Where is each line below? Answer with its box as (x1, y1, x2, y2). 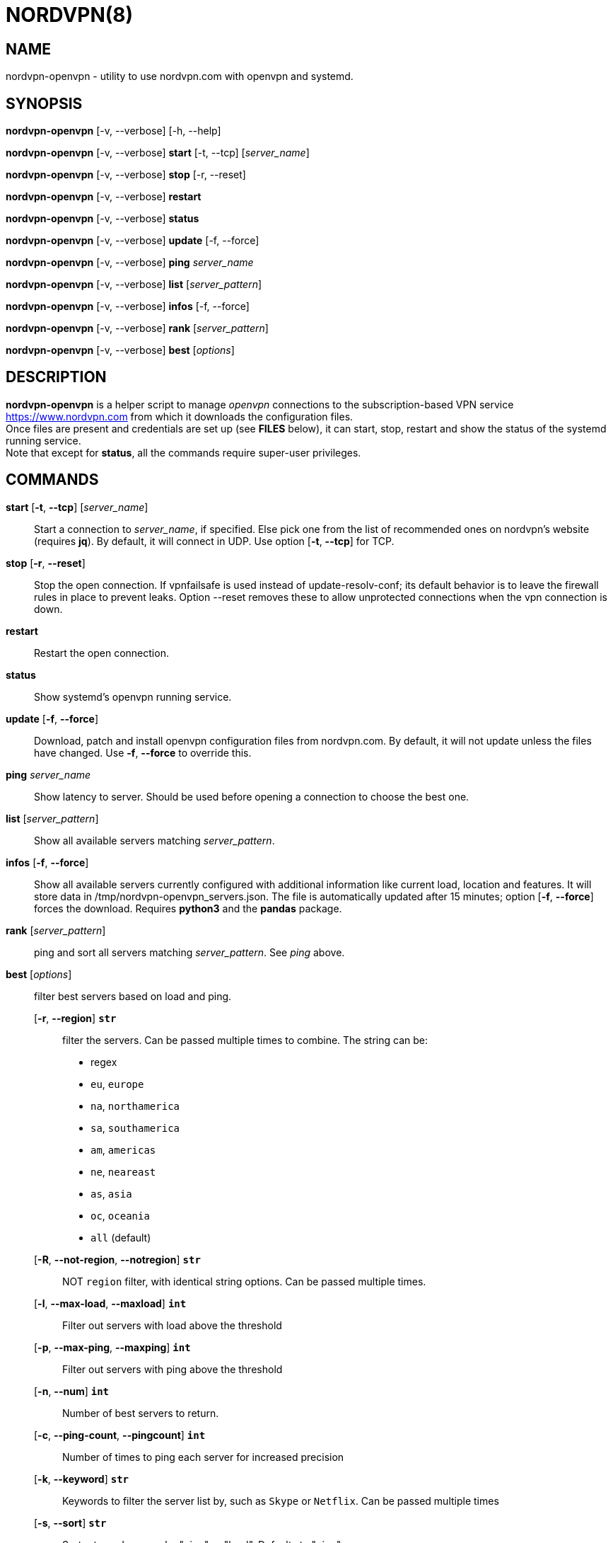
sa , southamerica (91, 1121, 180, 1134)
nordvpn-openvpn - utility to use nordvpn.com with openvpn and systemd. (6, 70, 354, 83)
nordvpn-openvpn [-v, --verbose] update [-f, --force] (6, 234, 259, 247)
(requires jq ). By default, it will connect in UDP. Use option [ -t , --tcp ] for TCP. (34, 534, 395, 547)
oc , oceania (91, 1209, 150, 1222)
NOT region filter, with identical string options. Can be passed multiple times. (62, 1275, 426, 1287)
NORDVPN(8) (6, 3, 134, 27)
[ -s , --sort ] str (34, 1516, 107, 1529)
